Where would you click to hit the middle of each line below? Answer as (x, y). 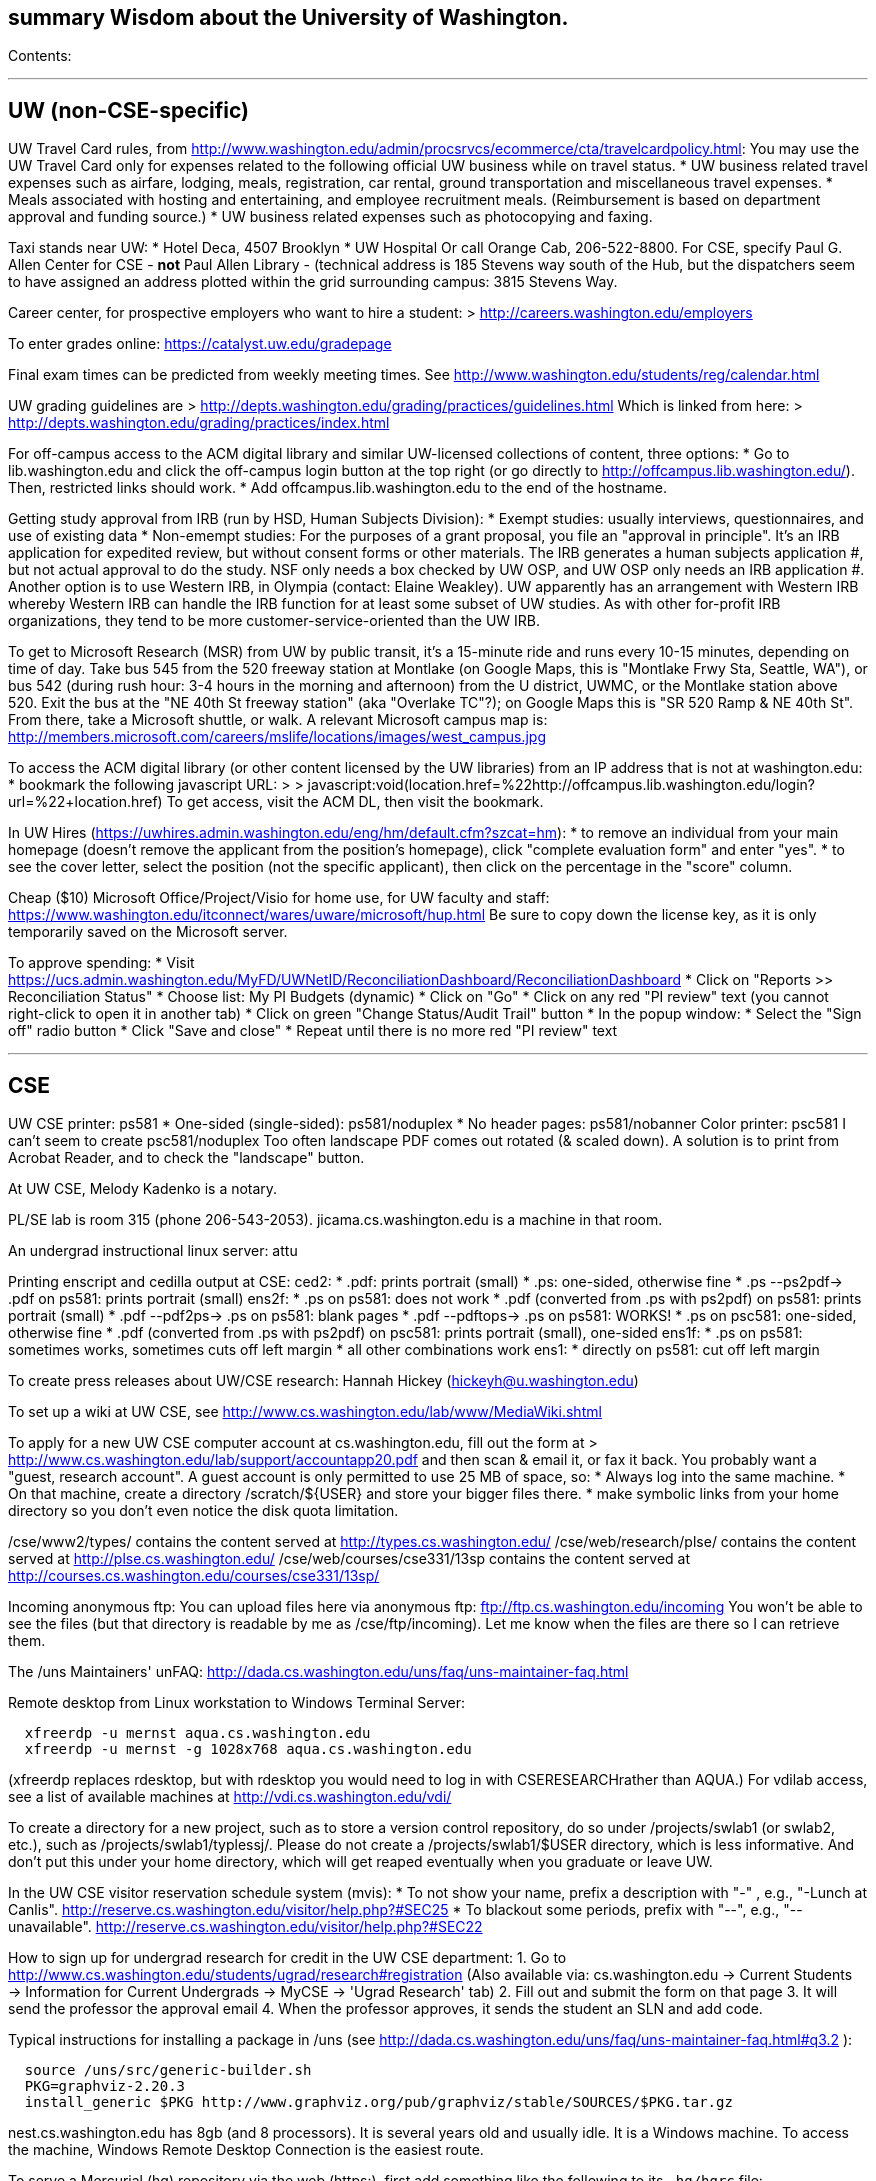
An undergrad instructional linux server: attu (153, 1251)
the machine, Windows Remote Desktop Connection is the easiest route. (246, 2150)
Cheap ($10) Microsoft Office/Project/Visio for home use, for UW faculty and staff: (279, 898)
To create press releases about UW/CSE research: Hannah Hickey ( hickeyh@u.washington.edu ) (323, 1381)
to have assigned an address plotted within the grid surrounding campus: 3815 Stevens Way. (313, 282)
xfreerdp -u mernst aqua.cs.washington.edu (197, 1733)
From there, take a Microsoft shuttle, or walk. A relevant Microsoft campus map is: (278, 720)
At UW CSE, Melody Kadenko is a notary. (143, 1189)
